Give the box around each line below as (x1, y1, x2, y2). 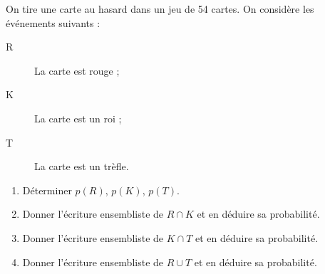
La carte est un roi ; (34, 110, 122, 125)
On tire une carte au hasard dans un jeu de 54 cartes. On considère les (6, 1, 314, 16)
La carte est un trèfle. (34, 159, 129, 174)
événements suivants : (6, 15, 100, 30)
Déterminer (22, 182, 72, 197)
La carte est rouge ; (34, 63, 120, 78)
